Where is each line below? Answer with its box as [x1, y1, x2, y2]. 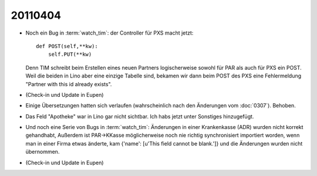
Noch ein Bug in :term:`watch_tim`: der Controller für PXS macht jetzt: [25, 29, 194, 36]
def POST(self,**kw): [36, 43, 98, 49]
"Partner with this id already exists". [25, 80, 112, 87]
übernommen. [25, 148, 60, 155]
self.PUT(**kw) [48, 51, 92, 58]
